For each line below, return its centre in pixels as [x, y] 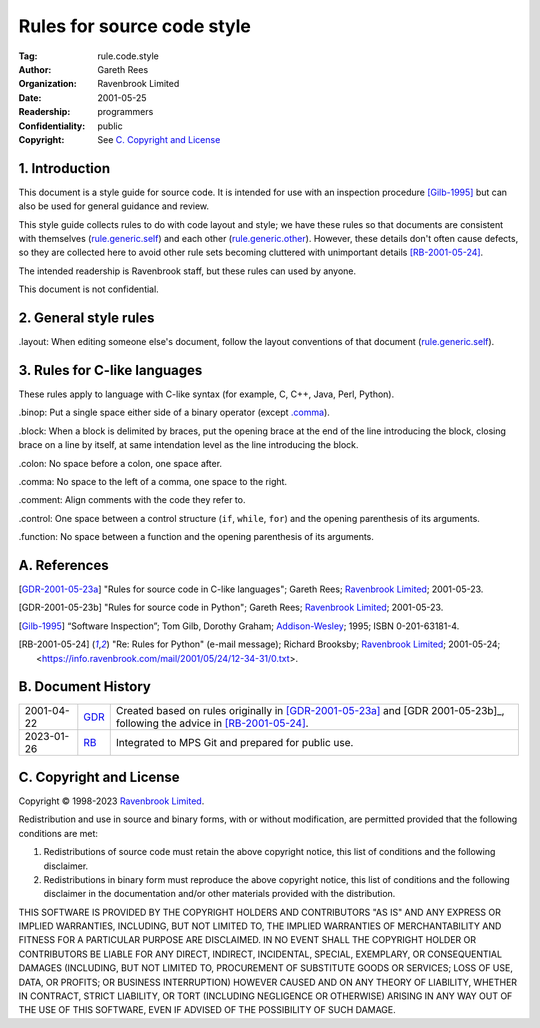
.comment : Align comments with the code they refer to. [132, 500]
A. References [63, 565]
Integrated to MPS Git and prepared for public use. [234, 743]
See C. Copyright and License [159, 139]
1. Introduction [64, 168]
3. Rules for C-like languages [110, 370]
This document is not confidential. [88, 289]
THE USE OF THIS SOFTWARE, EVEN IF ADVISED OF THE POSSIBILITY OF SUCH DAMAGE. [207, 1010]
